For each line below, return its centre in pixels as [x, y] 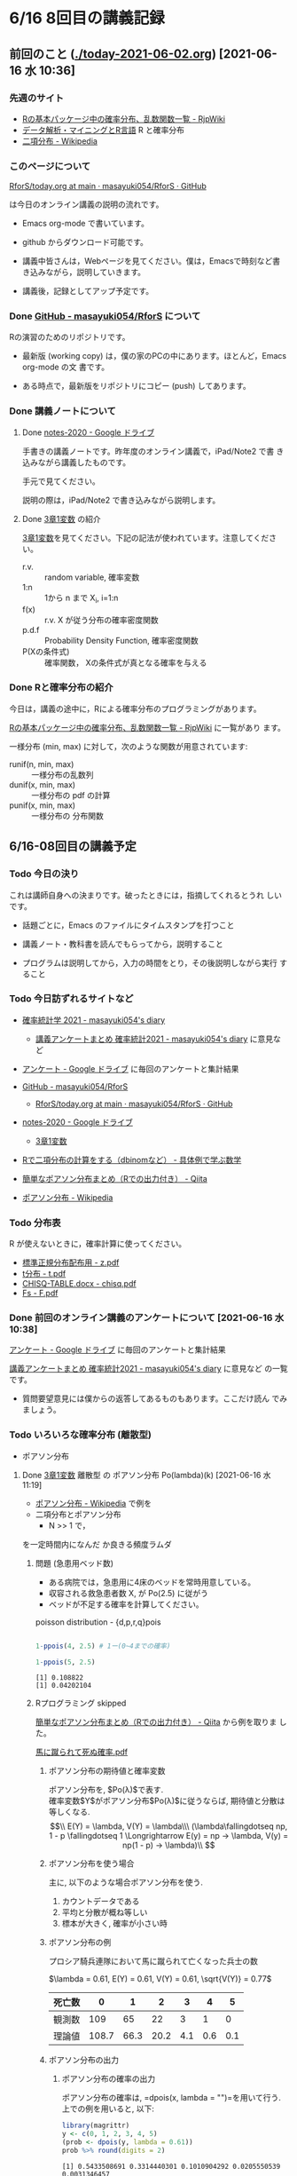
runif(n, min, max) [42, 764]
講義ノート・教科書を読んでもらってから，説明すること [122, 944]
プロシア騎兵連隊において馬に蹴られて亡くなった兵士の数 [153, 1961]
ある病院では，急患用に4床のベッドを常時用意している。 [152, 1582]
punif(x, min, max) [43, 805]
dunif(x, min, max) [43, 784]
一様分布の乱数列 [63, 774]
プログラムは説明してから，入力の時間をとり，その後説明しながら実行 [149, 962]
